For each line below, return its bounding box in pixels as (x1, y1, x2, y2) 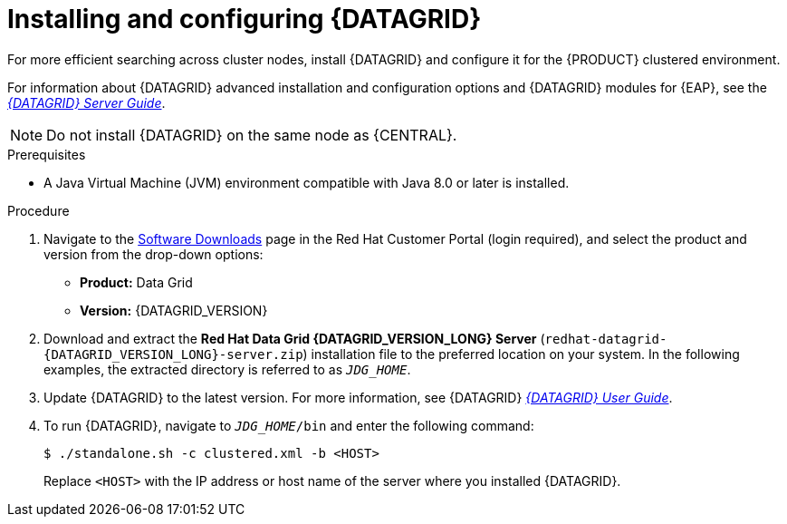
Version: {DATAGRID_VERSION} (80, 302, 268, 318)
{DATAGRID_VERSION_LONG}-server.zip (43, 346, 303, 362)
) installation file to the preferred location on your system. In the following (302, 345, 740, 362)
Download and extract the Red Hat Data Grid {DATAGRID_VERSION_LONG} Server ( (43, 330, 545, 346)
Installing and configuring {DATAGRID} (7, 4, 482, 34)
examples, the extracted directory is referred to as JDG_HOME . (43, 361, 411, 377)
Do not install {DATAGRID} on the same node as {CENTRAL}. (46, 125, 457, 144)
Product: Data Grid (80, 274, 193, 290)
